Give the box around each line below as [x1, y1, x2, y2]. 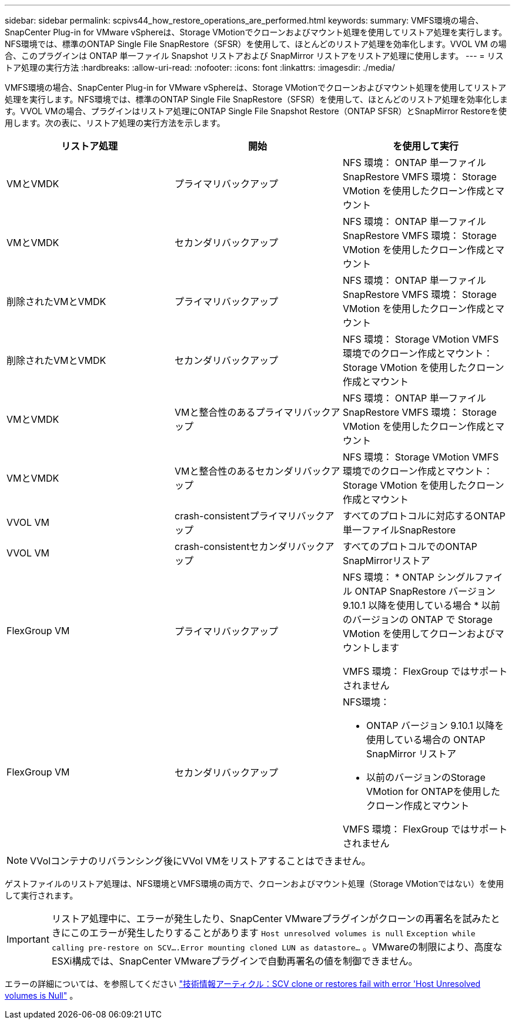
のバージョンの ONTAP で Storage [342, 614, 493, 625]
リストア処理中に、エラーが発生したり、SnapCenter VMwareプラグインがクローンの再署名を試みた [51, 913, 491, 924]
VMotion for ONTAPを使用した [366, 786, 500, 797]
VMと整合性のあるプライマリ [174, 406, 303, 418]
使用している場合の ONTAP [366, 734, 486, 745]
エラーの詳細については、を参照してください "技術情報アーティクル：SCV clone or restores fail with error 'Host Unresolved [5, 979, 481, 989]
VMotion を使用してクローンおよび [342, 628, 495, 639]
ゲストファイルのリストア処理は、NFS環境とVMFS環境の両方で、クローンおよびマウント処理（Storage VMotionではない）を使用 [5, 879, 504, 889]
